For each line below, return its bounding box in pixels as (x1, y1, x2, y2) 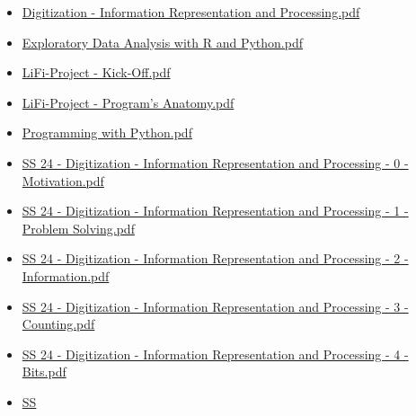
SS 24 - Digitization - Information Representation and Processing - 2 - (22, 249, 409, 268)
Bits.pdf (22, 362, 66, 381)
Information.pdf (22, 266, 110, 285)
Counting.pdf (22, 314, 95, 333)
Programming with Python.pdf (22, 123, 192, 142)
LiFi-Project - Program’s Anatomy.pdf (22, 93, 235, 111)
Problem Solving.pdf (22, 218, 135, 237)
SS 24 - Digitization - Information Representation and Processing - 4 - (22, 344, 409, 363)
